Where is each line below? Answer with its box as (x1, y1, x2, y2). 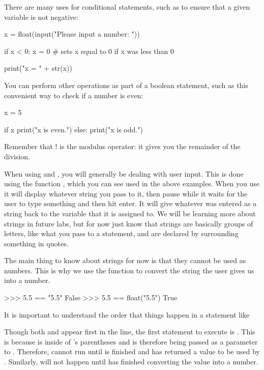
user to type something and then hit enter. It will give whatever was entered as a (4, 198, 257, 209)
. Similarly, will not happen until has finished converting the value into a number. (4, 356, 258, 367)
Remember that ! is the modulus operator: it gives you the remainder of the (4, 141, 241, 152)
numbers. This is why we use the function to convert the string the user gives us (4, 265, 254, 275)
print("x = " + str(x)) (4, 63, 72, 73)
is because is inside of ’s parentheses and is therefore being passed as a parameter (4, 336, 258, 347)
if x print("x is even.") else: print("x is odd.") (4, 124, 143, 134)
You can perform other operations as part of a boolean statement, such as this (4, 79, 248, 90)
